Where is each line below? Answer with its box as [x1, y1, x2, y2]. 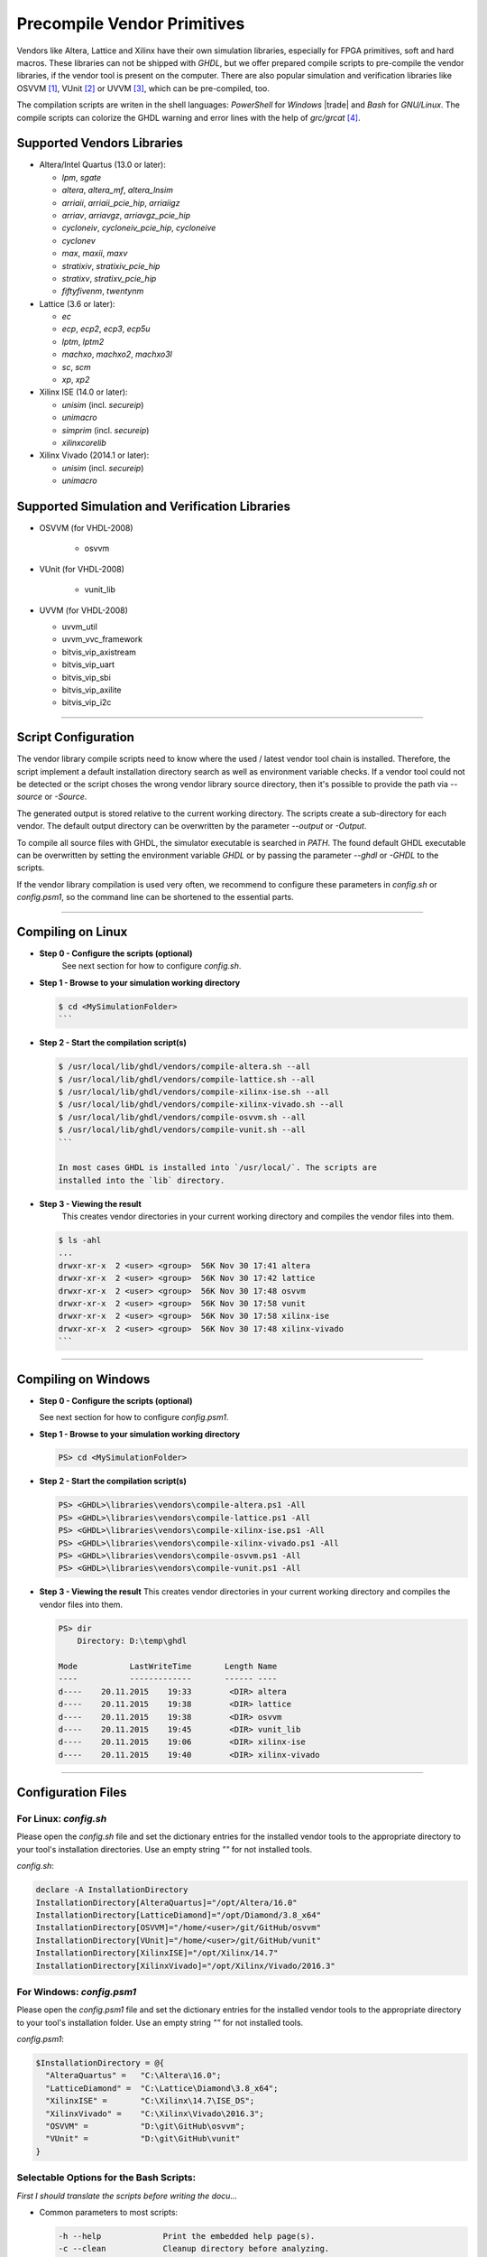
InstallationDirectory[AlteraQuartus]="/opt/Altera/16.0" [35, 1897, 298, 1908]
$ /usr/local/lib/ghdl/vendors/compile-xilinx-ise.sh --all [58, 1087, 330, 1097]
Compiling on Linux [16, 924, 128, 939]
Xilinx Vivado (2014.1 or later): [39, 450, 150, 460]
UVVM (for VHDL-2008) [39, 605, 128, 616]
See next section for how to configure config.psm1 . [39, 1412, 229, 1423]
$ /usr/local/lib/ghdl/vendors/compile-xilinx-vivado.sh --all [58, 1100, 345, 1110]
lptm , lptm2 [61, 336, 105, 347]
